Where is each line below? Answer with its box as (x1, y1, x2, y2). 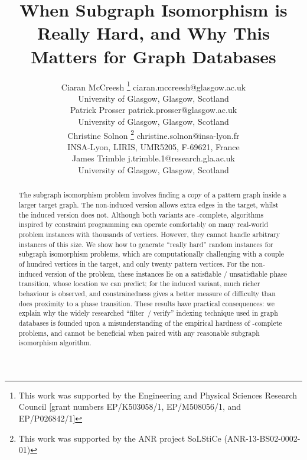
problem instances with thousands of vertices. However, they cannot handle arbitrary (18, 229, 280, 239)
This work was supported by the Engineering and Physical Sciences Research (18, 388, 298, 401)
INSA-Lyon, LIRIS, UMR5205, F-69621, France (67, 140, 240, 153)
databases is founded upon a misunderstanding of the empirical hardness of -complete (18, 318, 282, 328)
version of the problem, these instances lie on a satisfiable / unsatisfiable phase (45, 268, 287, 278)
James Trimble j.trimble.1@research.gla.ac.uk (72, 152, 235, 164)
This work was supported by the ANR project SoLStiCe (18, 432, 221, 444)
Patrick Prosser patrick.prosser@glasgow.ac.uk (70, 103, 237, 116)
